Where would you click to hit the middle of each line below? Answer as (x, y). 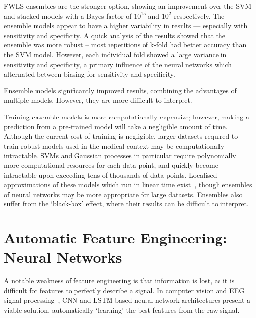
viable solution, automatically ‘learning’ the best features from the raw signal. (122, 309)
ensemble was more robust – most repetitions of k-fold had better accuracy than (125, 45)
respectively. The (199, 16)
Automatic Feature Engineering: (116, 238)
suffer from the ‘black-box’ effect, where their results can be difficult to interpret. (126, 204)
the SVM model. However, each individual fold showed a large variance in (115, 54)
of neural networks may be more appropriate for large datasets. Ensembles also (123, 194)
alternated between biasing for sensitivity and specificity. (90, 74)
